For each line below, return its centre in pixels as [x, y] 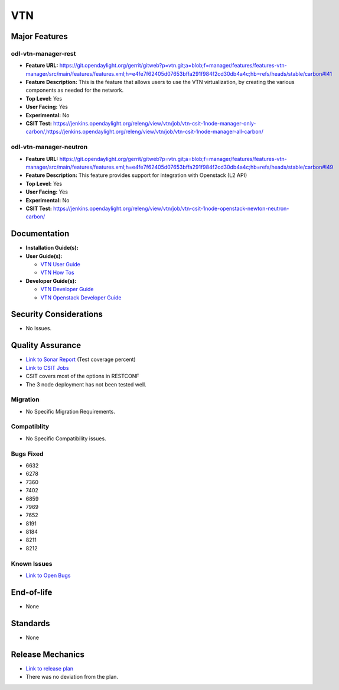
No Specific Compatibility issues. [66, 438]
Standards [30, 623]
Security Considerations [57, 315]
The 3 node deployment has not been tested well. [86, 384]
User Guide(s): [44, 256]
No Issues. [39, 328]
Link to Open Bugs [48, 575]
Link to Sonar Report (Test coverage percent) [81, 359]
